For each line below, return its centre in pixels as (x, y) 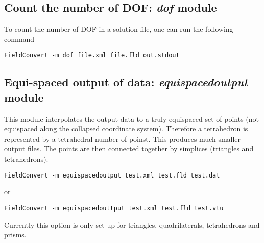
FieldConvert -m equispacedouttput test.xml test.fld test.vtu (114, 208)
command (19, 39)
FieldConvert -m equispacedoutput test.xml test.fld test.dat (112, 175)
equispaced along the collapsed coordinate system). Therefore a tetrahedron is (126, 129)
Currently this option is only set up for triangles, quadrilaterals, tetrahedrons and (132, 224)
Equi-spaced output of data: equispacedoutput (126, 82)
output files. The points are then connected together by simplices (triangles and (129, 149)
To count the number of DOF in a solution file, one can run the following (119, 29)
